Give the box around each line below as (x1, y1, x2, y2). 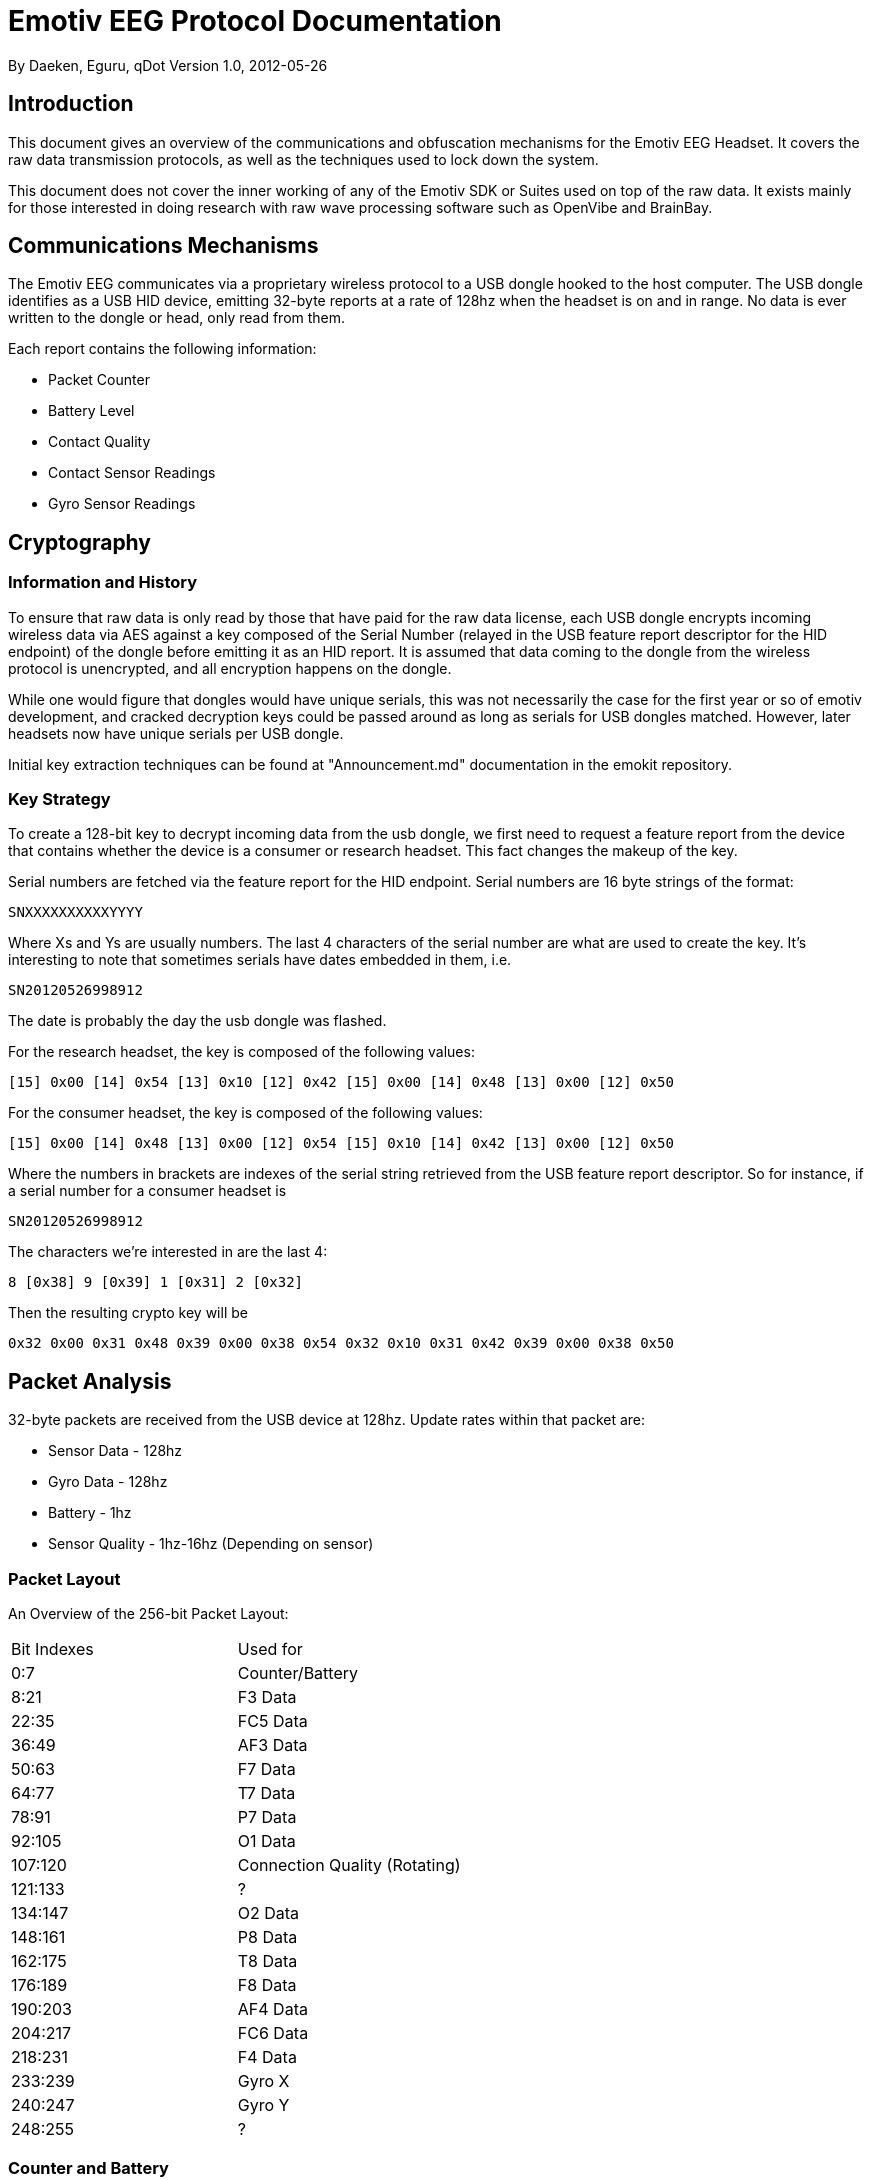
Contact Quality (48, 433, 151, 451)
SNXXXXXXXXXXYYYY (8, 904, 143, 921)
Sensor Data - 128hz (48, 1442, 183, 1460)
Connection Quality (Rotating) (237, 1855, 461, 1875)
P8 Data (237, 1927, 298, 1947)
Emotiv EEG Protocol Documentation (8, 4, 502, 38)
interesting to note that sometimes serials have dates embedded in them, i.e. (8, 951, 512, 969)
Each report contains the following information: (8, 340, 317, 358)
